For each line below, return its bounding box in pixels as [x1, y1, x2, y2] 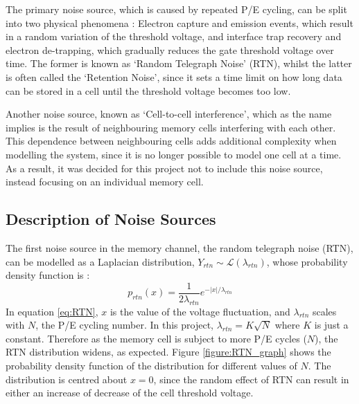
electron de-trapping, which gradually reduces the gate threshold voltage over [6, 42, 334, 57]
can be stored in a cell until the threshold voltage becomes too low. [6, 83, 291, 98]
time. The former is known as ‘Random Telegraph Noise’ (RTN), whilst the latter [6, 56, 352, 71]
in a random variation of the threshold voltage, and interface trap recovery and [6, 29, 342, 44]
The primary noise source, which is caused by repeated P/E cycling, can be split [6, 2, 347, 16]
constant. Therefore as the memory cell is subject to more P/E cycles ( [6, 331, 307, 345]
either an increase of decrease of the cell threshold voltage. [6, 385, 254, 400]
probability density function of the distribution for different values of [6, 358, 297, 372]
